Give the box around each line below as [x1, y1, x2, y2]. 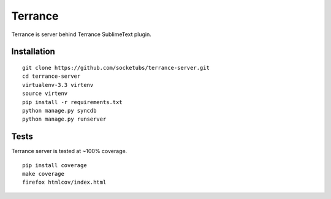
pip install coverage [22, 162, 87, 168]
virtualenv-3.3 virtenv [22, 81, 94, 88]
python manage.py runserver [22, 116, 107, 122]
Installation [11, 47, 55, 57]
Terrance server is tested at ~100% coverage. [11, 148, 127, 155]
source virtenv [22, 90, 68, 97]
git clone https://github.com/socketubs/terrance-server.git [22, 64, 210, 71]
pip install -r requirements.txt [22, 99, 123, 105]
